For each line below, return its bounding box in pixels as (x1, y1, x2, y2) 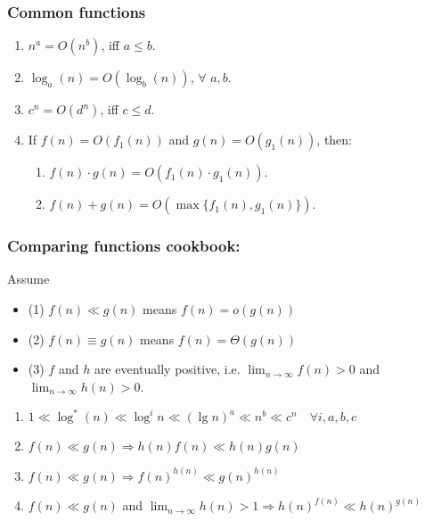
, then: (316, 130, 353, 149)
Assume (7, 269, 50, 288)
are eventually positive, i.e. (94, 360, 241, 378)
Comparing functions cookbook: (7, 235, 241, 257)
